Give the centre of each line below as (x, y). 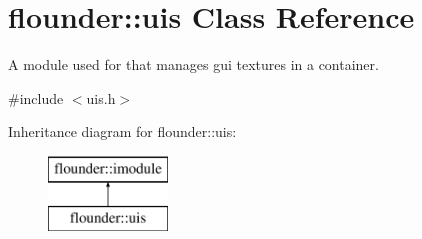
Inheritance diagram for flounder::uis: (122, 131)
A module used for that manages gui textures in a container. (193, 64)
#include (36, 97)
